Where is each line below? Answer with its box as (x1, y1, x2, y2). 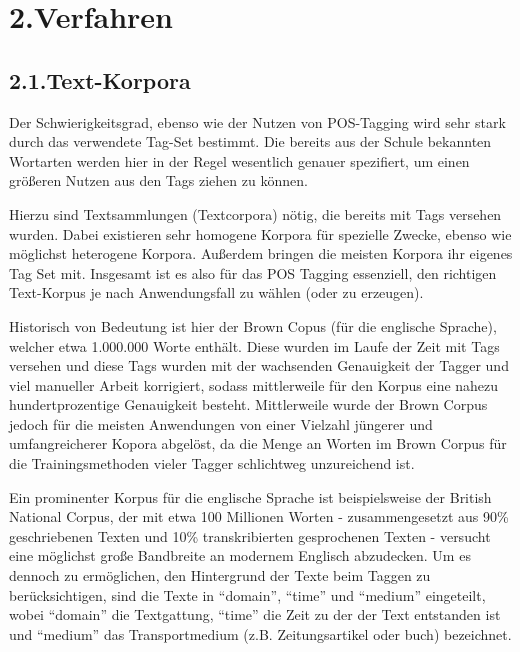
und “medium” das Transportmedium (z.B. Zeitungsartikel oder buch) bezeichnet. (9, 623, 512, 644)
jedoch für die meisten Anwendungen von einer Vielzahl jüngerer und (9, 413, 433, 434)
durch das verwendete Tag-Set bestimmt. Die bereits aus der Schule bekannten (9, 131, 492, 152)
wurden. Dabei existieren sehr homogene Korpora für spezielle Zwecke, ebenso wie (9, 223, 512, 244)
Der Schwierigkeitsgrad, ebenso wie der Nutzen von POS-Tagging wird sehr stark (9, 111, 506, 132)
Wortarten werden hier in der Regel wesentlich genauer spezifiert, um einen (9, 150, 470, 171)
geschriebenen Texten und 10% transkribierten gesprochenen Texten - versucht (9, 525, 491, 546)
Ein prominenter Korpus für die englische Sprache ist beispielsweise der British (9, 486, 492, 507)
